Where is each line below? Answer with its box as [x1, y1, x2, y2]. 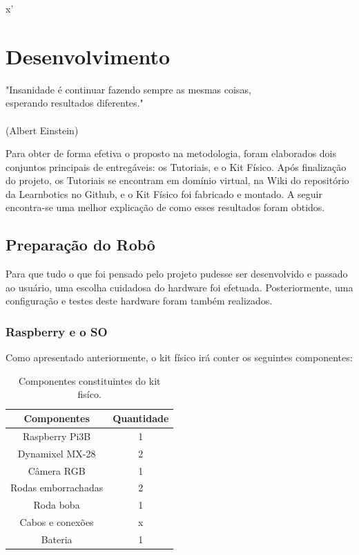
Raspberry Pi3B [22, 428, 91, 443]
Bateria [41, 531, 72, 546]
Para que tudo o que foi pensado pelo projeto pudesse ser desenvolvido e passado [6, 266, 348, 281]
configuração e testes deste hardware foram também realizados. [6, 293, 273, 308]
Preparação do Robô [6, 234, 155, 255]
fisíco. [77, 387, 101, 401]
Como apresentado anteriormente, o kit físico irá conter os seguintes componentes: [6, 350, 353, 365]
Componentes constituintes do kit [18, 373, 161, 388]
